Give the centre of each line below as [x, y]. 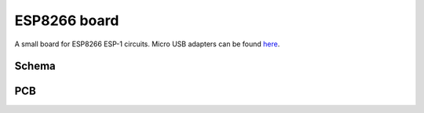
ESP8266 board [67, 20]
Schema [35, 66]
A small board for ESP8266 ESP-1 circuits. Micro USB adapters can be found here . [147, 44]
